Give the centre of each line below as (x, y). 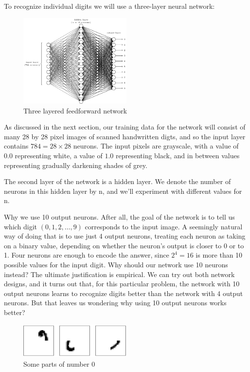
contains (16, 146)
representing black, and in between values (178, 156)
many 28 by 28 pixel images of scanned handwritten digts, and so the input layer (125, 136)
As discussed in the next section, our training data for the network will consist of (125, 127)
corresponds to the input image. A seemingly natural (164, 226)
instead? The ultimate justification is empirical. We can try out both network (119, 274)
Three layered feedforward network (75, 110)
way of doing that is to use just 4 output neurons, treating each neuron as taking (125, 236)
